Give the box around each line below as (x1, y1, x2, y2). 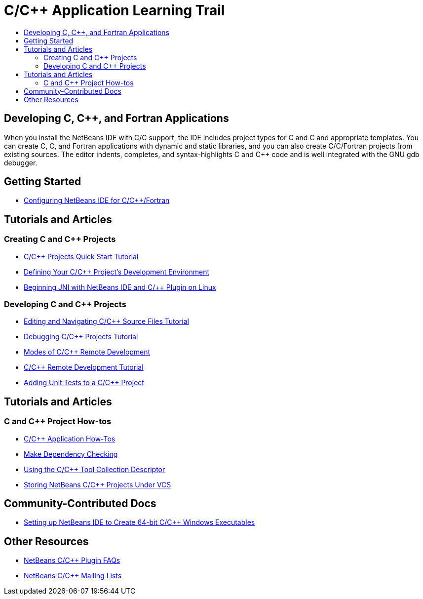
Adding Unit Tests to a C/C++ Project (24, 378, 144, 387)
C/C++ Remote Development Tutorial (24, 363, 144, 372)
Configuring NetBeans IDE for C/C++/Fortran (24, 196, 170, 205)
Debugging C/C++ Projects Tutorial (24, 332, 138, 341)
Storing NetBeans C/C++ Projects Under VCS (24, 480, 171, 489)
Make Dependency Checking (24, 449, 118, 458)
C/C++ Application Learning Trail (4, 2, 225, 19)
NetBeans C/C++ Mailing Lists (24, 571, 122, 580)
